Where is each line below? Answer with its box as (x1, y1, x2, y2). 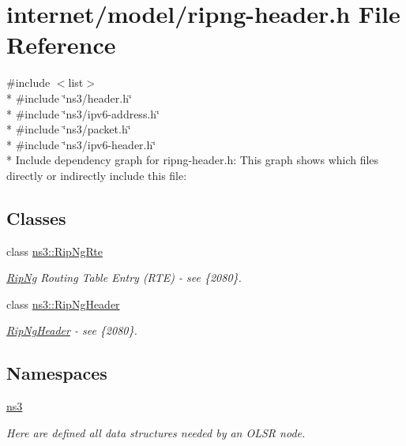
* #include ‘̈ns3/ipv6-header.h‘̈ (6, 136, 156, 152)
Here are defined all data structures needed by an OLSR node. (6, 424, 306, 440)
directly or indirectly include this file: (6, 167, 187, 183)
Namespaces (6, 361, 107, 385)
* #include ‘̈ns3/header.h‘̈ (6, 89, 132, 106)
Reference (6, 28, 116, 61)
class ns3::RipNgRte (6, 242, 103, 259)
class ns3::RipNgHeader (6, 295, 120, 312)
